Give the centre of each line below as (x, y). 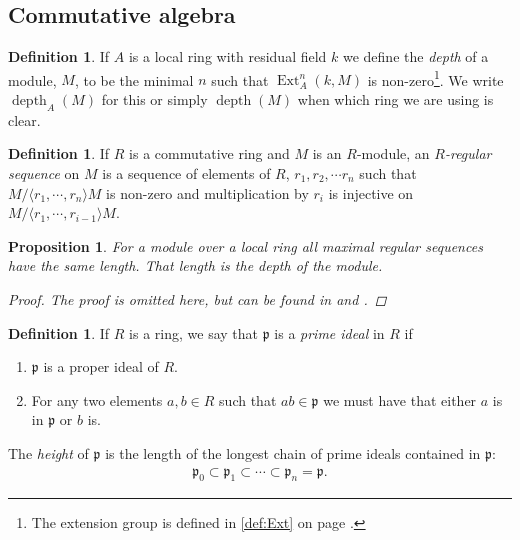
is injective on (371, 192)
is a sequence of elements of (186, 173)
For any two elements (97, 399)
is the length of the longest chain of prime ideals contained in (293, 452)
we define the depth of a (415, 56)
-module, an (393, 153)
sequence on (44, 173)
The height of (48, 452)
